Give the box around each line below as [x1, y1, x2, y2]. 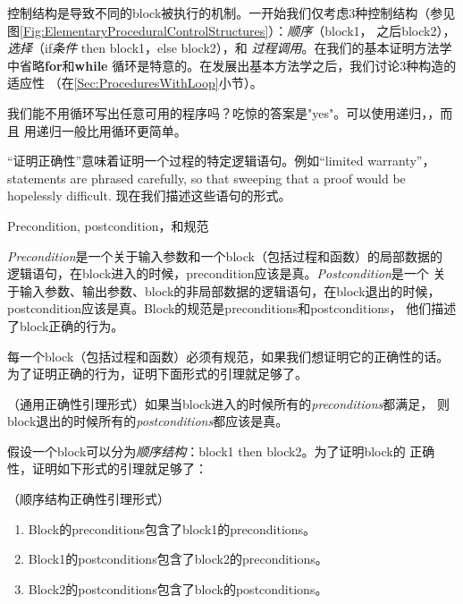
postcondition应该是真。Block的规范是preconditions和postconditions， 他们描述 [7, 299, 457, 318]
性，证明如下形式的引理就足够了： [7, 459, 207, 478]
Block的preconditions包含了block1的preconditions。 [28, 519, 316, 538]
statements [7, 168, 66, 187]
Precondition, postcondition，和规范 [7, 216, 209, 234]
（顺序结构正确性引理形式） [7, 489, 170, 508]
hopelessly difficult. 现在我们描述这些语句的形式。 [7, 186, 291, 205]
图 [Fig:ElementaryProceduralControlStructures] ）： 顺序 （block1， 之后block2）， [7, 21, 456, 39]
